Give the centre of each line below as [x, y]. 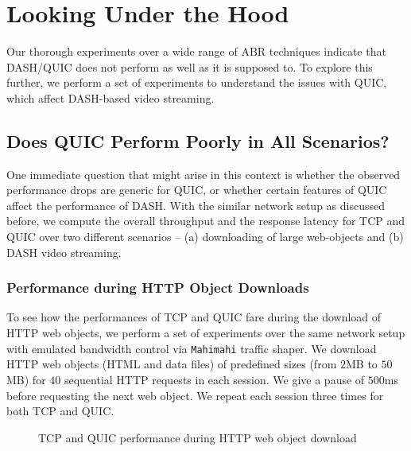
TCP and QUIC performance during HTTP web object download [198, 437]
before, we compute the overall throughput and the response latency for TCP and [206, 221]
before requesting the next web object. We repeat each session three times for [195, 395]
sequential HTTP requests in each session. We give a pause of [214, 379]
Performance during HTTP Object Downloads [158, 288]
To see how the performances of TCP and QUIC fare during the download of [194, 317]
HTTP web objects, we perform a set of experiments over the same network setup [206, 333]
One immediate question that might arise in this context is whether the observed [204, 174]
